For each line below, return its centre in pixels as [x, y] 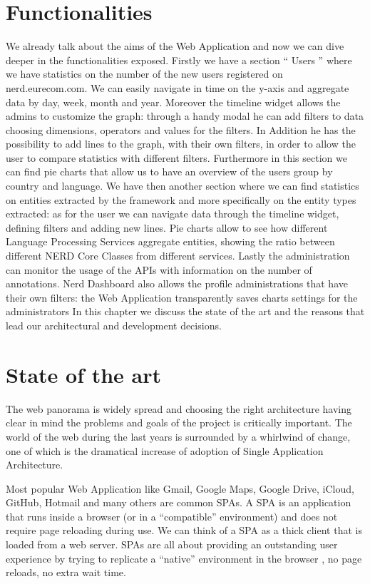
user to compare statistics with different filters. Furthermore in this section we [176, 157]
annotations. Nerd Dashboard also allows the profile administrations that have [177, 283]
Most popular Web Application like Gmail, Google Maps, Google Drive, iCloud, [180, 488]
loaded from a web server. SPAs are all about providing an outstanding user [172, 544]
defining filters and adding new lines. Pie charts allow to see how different [167, 227]
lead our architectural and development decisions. [114, 325]
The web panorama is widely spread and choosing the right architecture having [179, 408]
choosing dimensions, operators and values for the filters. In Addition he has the [181, 129]
